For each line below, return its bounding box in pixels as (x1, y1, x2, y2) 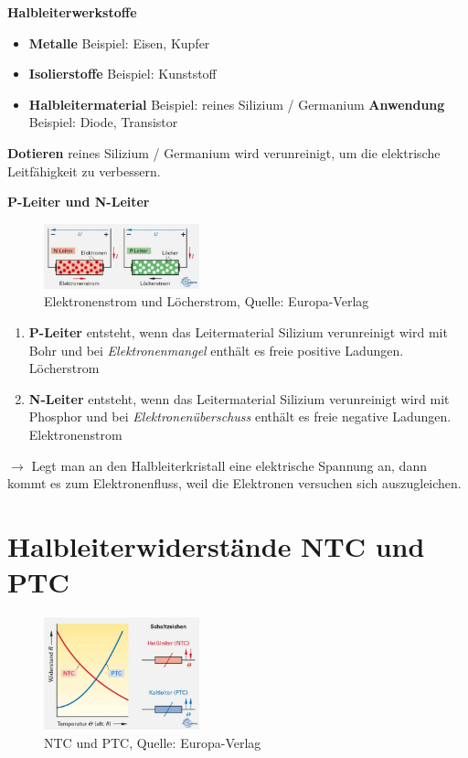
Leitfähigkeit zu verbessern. (7, 161, 161, 180)
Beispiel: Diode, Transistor (28, 112, 178, 132)
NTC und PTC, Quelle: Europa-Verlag (44, 732, 261, 752)
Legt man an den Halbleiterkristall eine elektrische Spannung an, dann (31, 455, 427, 475)
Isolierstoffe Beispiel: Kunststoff (28, 64, 217, 83)
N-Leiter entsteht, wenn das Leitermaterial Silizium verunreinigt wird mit (28, 389, 450, 408)
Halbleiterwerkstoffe (7, 3, 137, 21)
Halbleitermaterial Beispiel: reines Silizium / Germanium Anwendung (28, 94, 445, 113)
